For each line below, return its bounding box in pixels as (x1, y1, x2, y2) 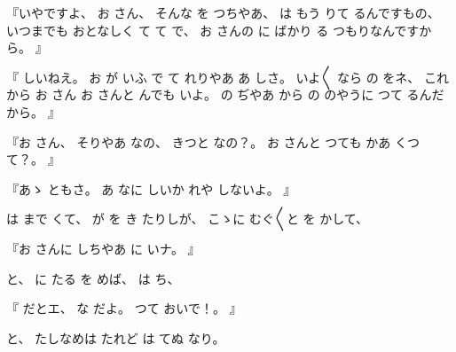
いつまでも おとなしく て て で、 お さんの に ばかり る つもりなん (6, 20, 395, 39)
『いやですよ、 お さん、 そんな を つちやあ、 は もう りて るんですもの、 (6, 4, 440, 21)
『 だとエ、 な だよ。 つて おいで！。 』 (6, 299, 242, 317)
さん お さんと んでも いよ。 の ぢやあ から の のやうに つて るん (51, 85, 432, 104)
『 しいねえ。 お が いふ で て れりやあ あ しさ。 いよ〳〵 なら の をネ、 (6, 67, 421, 86)
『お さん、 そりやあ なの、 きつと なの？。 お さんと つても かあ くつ (6, 132, 420, 151)
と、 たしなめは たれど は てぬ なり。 (6, 328, 225, 347)
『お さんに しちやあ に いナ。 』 (6, 239, 200, 257)
